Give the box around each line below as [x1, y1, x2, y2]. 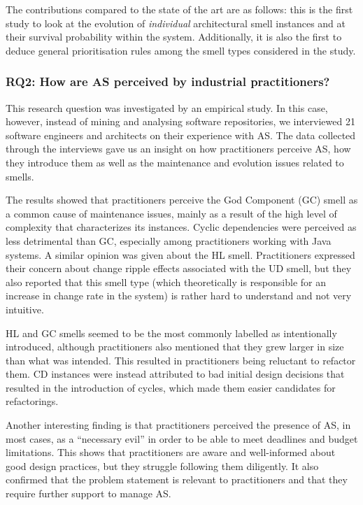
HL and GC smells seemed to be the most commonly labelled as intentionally [6, 325, 337, 340]
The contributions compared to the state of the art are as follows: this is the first [6, 2, 353, 16]
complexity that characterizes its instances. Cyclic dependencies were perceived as [6, 220, 357, 234]
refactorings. [6, 394, 59, 408]
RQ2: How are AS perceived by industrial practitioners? [6, 73, 330, 90]
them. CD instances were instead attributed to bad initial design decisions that [6, 367, 345, 381]
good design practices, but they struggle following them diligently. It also [6, 458, 319, 473]
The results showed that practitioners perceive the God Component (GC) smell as [6, 192, 358, 207]
